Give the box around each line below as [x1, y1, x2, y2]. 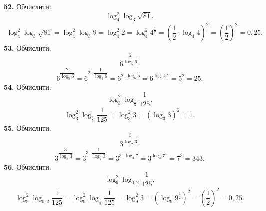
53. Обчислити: [4, 43, 51, 53]
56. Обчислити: [4, 161, 51, 172]
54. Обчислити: [4, 81, 51, 92]
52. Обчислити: [4, 1, 51, 11]
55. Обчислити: [4, 123, 51, 133]
